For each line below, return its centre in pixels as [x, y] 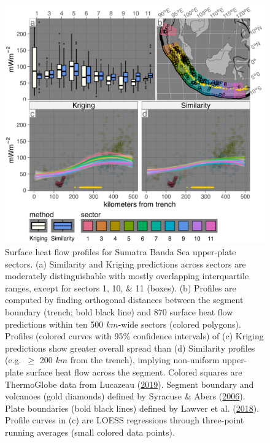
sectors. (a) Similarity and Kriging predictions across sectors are [125, 264]
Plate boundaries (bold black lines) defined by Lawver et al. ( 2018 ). [132, 408]
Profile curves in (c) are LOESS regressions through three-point [125, 420]
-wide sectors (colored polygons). [179, 324]
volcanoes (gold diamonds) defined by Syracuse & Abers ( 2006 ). [125, 396]
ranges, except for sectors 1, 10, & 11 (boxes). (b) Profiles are [121, 287]
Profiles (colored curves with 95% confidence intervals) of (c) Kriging [134, 336]
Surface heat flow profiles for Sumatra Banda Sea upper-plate [121, 251]
